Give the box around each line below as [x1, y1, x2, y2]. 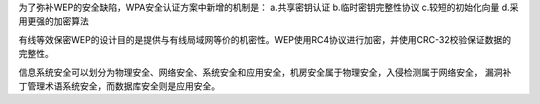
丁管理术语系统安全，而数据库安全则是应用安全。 [18, 80, 220, 92]
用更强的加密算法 [18, 15, 89, 27]
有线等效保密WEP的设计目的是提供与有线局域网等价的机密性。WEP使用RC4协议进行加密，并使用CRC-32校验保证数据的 [18, 33, 512, 45]
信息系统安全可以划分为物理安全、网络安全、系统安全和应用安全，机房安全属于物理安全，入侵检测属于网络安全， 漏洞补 [18, 66, 512, 78]
